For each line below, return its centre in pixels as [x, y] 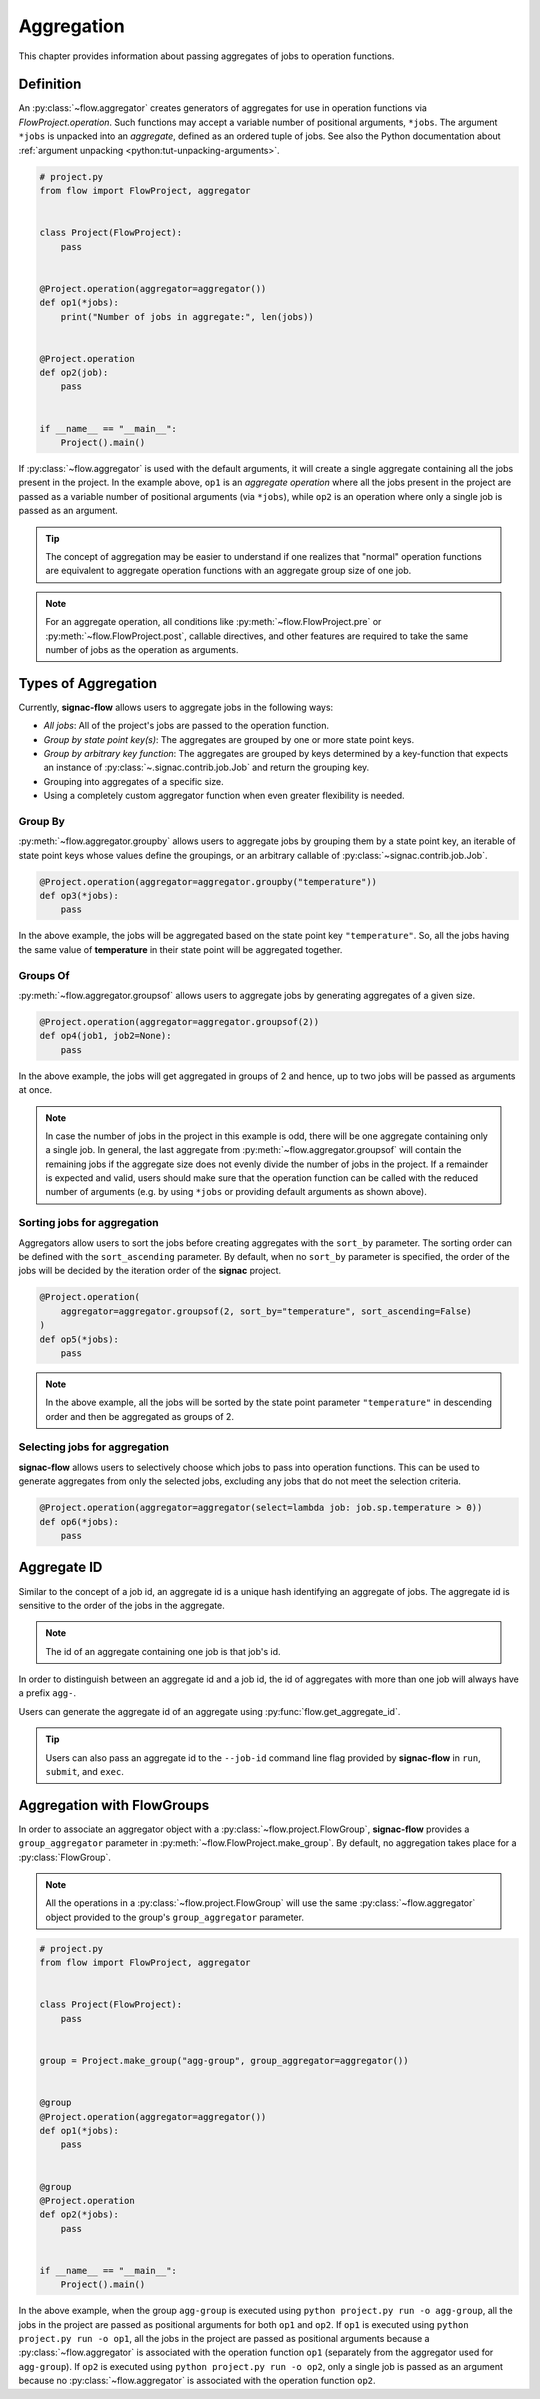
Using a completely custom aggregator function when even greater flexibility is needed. [224, 796]
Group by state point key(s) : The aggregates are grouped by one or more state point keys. [229, 739]
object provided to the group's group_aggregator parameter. [175, 1917]
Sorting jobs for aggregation [88, 1223]
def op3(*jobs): [79, 896]
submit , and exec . [84, 1772]
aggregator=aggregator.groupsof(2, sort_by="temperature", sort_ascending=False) [266, 1311]
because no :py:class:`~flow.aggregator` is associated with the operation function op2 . [197, 2381]
